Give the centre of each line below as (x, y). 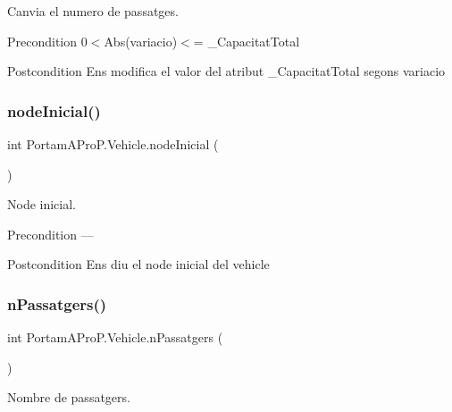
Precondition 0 (47, 41)
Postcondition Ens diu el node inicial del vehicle (138, 264)
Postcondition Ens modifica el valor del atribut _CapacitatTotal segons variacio (226, 71)
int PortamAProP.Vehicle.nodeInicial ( (113, 144)
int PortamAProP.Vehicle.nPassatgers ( (115, 337)
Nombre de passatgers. (69, 397)
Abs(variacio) (141, 41)
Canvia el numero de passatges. (93, 11)
